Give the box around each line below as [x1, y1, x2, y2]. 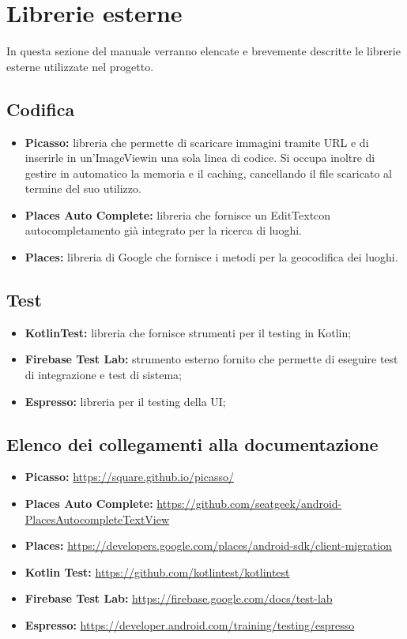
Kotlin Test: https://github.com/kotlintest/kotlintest [24, 563, 290, 580]
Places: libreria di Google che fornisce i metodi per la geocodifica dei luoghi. [24, 249, 398, 265]
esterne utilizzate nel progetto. [6, 58, 154, 74]
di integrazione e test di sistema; [24, 366, 182, 383]
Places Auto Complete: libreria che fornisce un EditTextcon [24, 206, 331, 223]
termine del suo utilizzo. [24, 180, 141, 197]
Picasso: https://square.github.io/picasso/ [24, 468, 234, 485]
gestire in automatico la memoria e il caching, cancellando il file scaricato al [24, 164, 392, 181]
